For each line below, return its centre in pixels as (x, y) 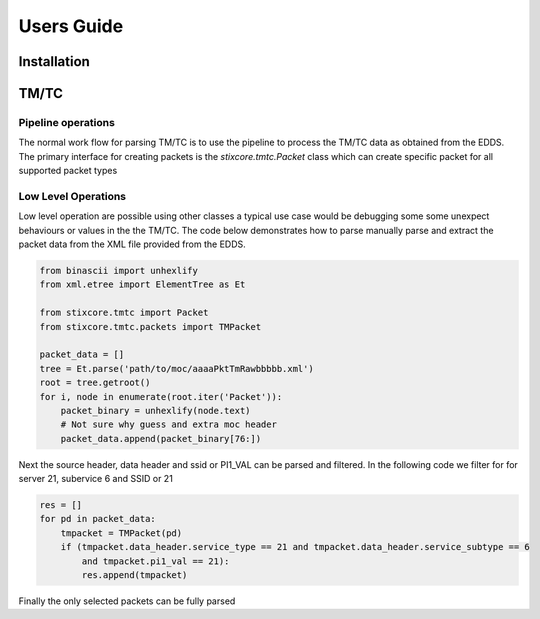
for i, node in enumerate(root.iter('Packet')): (161, 396)
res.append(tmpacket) (134, 575)
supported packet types (68, 171)
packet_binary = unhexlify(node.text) (155, 410)
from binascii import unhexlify (119, 271)
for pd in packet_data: (98, 519)
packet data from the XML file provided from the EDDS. (132, 244)
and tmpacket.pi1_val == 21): (155, 561)
